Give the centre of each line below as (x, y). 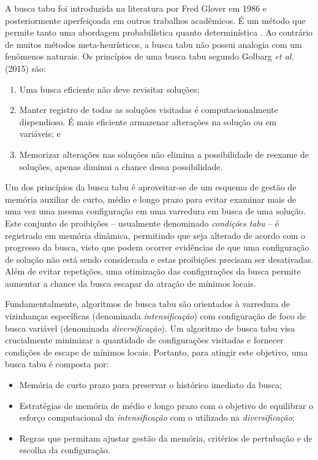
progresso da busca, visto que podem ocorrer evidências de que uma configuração (157, 247)
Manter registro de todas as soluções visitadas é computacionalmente (149, 110)
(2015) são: (25, 68)
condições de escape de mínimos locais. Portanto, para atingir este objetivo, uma (157, 352)
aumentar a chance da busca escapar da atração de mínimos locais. (131, 283)
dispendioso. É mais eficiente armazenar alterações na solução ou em (148, 121)
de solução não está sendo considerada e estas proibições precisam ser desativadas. (159, 259)
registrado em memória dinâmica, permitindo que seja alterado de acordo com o (155, 235)
